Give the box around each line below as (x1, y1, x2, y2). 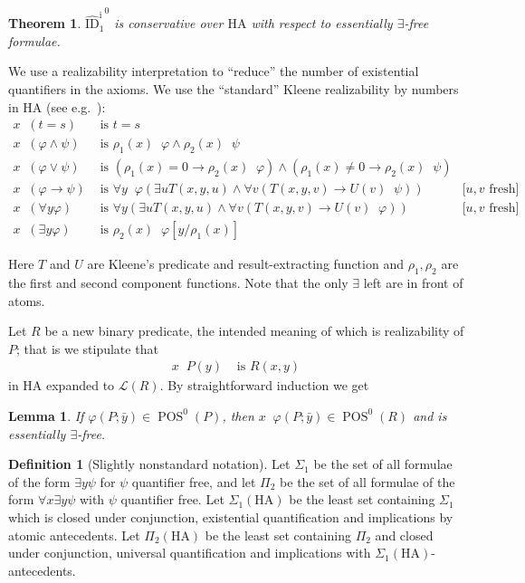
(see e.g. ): (46, 97, 106, 116)
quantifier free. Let (120, 490, 224, 509)
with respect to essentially (251, 14, 393, 33)
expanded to (46, 376, 115, 395)
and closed (375, 525, 434, 544)
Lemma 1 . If (8, 406, 84, 425)
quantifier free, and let (131, 472, 256, 491)
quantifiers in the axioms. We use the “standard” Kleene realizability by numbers (8, 80, 459, 98)
